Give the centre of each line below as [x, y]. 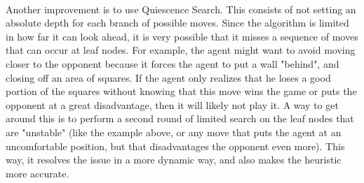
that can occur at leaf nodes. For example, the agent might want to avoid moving [181, 50]
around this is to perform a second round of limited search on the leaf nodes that [180, 118]
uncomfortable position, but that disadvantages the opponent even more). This [175, 146]
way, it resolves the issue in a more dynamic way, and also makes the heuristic [174, 160]
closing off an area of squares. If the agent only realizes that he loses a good [168, 77]
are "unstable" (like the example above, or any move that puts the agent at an [174, 132]
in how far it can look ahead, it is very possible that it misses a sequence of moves [182, 36]
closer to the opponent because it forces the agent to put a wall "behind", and [173, 63]
